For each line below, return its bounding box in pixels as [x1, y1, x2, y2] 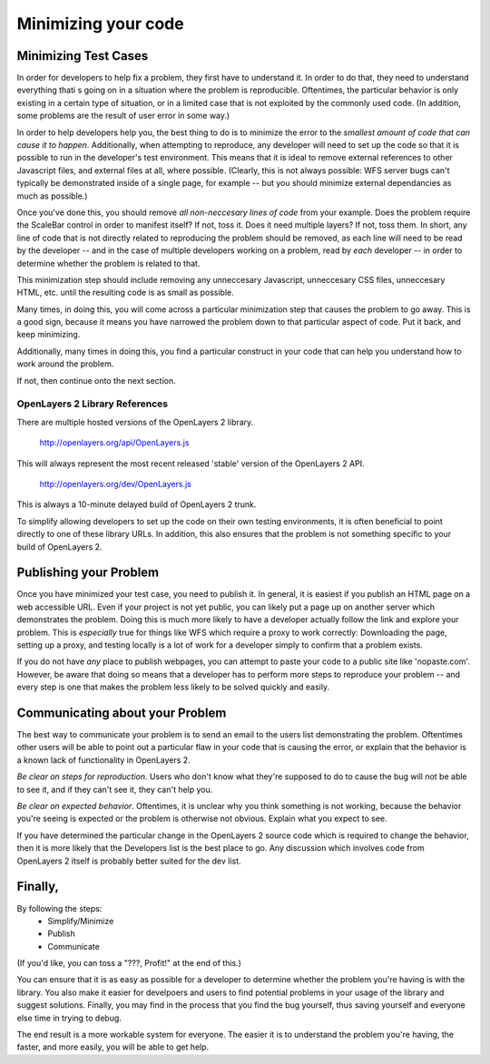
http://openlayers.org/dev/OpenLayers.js [39, 478, 192, 489]
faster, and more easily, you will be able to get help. [16, 1041, 210, 1052]
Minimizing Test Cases [16, 48, 149, 63]
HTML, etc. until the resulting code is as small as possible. [16, 287, 235, 298]
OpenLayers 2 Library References [16, 397, 168, 410]
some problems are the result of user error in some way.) [16, 110, 230, 122]
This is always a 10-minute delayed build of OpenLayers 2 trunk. [16, 499, 257, 510]
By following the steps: [16, 903, 103, 913]
